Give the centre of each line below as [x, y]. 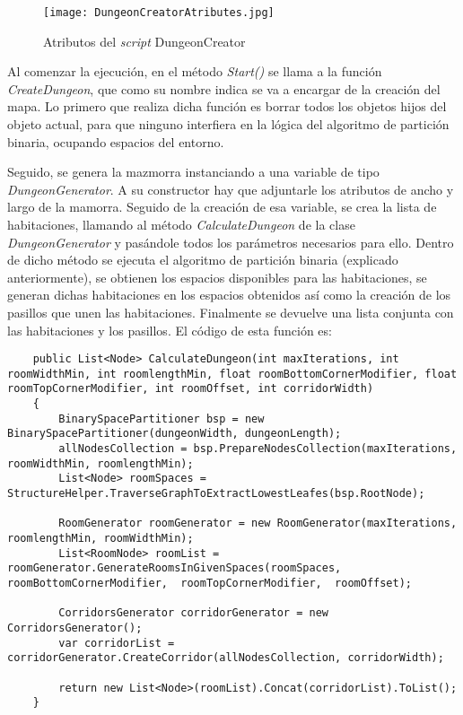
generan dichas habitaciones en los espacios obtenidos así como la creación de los [229, 295]
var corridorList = [117, 643]
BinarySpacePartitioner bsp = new [162, 419]
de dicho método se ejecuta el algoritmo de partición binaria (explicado [203, 260]
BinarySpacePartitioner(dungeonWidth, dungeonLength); [175, 434]
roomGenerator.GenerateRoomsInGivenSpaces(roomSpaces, [175, 568]
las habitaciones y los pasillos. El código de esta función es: [170, 330]
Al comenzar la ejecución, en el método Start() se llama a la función [195, 71]
